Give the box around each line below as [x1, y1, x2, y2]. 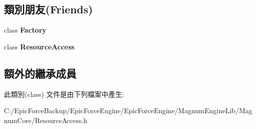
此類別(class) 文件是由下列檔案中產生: [4, 88, 124, 99]
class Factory [4, 25, 47, 35]
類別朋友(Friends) [4, 1, 93, 17]
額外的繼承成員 [4, 65, 76, 81]
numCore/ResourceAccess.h [4, 115, 87, 125]
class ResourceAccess [4, 41, 74, 51]
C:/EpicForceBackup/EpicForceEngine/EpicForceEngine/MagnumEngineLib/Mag [4, 105, 253, 116]
